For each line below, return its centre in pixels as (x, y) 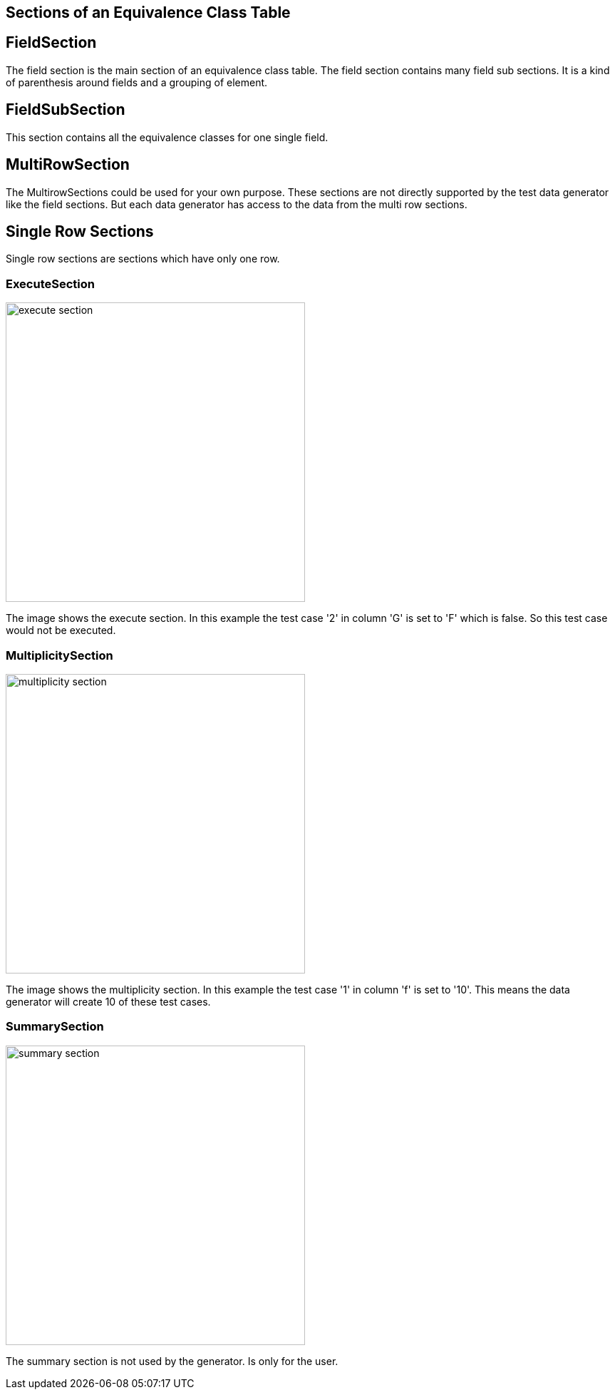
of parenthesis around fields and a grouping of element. (137, 82)
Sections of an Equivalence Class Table (148, 12)
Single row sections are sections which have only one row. (143, 259)
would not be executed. (61, 630)
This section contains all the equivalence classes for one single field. (167, 137)
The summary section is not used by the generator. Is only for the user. (172, 1361)
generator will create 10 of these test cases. (108, 1001)
